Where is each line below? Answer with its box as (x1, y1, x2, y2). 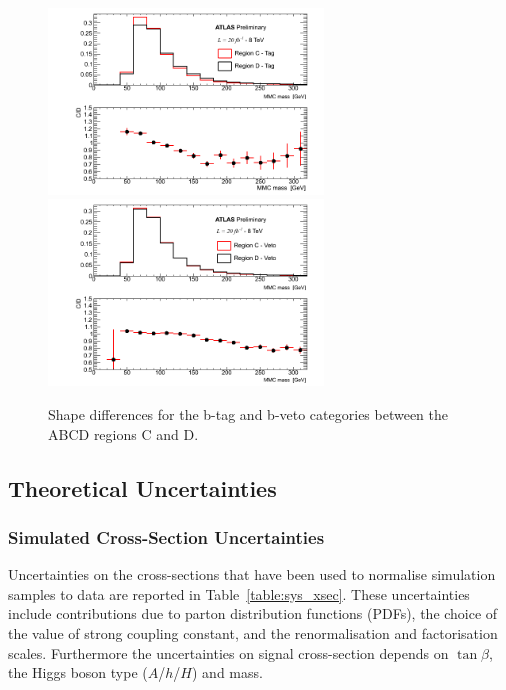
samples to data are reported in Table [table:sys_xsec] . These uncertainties (8, 583, 470, 604)
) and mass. (191, 662, 263, 683)
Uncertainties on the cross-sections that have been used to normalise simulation (8, 564, 496, 585)
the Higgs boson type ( (8, 662, 148, 683)
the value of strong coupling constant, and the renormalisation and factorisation (8, 622, 498, 643)
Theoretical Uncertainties (8, 472, 277, 503)
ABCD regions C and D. (48, 423, 199, 444)
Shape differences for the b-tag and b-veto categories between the (48, 403, 449, 424)
